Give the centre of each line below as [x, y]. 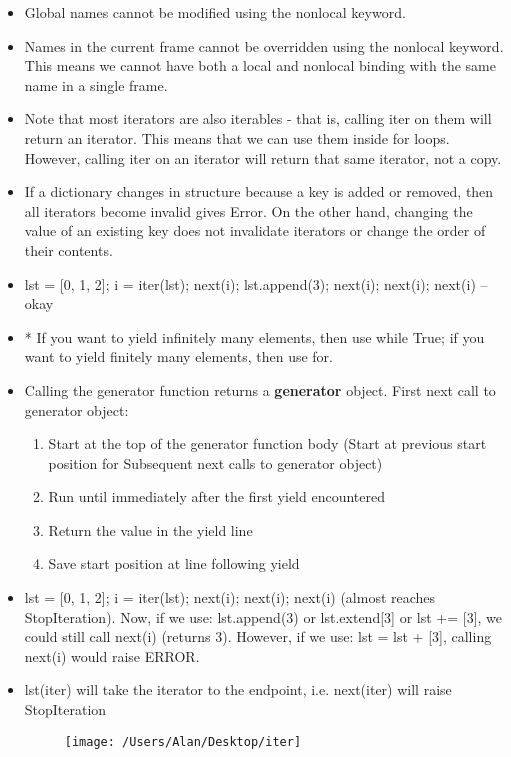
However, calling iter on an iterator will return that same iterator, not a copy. [263, 157]
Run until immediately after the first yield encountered [216, 496]
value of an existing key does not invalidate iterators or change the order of [255, 230]
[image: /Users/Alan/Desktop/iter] [183, 741]
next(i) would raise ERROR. [112, 655]
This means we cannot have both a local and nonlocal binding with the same [260, 65]
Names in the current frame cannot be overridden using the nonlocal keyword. [264, 45]
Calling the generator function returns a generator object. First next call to [260, 389]
